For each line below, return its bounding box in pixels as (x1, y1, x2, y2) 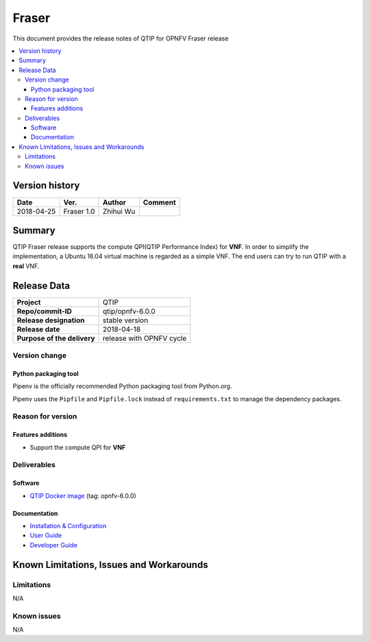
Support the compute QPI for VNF (29, 443, 126, 451)
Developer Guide (29, 540, 78, 549)
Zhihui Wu (102, 206, 136, 216)
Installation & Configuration (29, 521, 107, 530)
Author (102, 198, 126, 207)
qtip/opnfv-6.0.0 (103, 306, 156, 316)
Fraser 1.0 (63, 206, 95, 216)
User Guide (29, 532, 62, 540)
